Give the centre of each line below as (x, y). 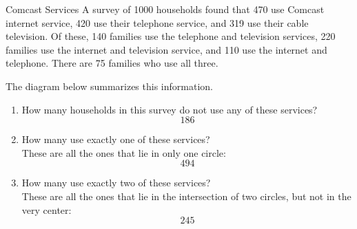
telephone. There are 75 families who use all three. (112, 63)
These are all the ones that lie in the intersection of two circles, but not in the (186, 196)
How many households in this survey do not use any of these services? (170, 109)
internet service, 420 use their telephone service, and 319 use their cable (157, 22)
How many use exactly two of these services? (116, 183)
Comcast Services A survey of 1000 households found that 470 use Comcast (165, 9)
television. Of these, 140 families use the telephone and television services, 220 (171, 36)
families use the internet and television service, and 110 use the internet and (166, 49)
